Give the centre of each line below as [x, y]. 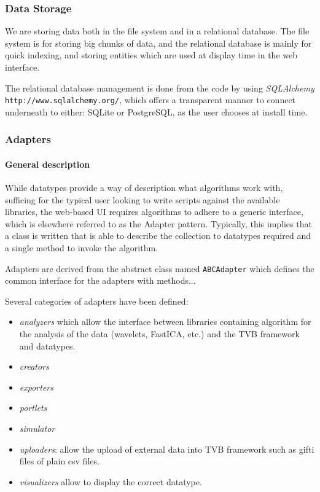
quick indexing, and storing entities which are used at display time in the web [151, 55]
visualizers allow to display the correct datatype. [111, 481]
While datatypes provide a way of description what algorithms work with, [144, 188]
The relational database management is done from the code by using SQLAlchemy [160, 88]
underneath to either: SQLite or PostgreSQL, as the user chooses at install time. [156, 111]
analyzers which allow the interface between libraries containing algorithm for [165, 322]
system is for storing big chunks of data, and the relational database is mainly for [158, 43]
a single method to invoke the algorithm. [82, 248]
